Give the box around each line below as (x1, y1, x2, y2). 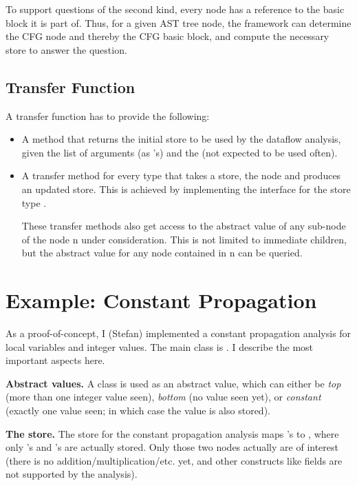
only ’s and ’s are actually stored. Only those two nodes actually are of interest (6, 440, 338, 454)
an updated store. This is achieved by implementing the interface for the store (21, 181, 351, 196)
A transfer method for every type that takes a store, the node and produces (21, 168, 341, 183)
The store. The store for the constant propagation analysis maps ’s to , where (6, 426, 339, 441)
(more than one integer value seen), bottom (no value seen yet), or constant (6, 389, 321, 404)
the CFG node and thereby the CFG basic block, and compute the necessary (6, 29, 329, 43)
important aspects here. (6, 353, 105, 367)
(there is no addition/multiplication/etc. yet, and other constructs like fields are (6, 453, 343, 467)
